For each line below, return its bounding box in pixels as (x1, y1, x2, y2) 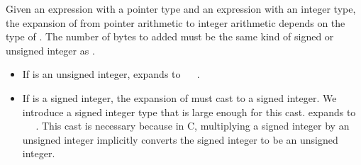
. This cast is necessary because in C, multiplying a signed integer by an (35, 118, 350, 133)
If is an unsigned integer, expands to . (22, 67, 200, 81)
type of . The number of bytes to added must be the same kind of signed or (6, 29, 334, 44)
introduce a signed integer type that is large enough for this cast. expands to (22, 104, 356, 119)
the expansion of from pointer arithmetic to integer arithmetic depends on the (6, 15, 345, 30)
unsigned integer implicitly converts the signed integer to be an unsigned (22, 132, 338, 147)
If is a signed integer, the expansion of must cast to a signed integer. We (22, 90, 337, 105)
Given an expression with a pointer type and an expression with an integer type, (6, 1, 356, 16)
